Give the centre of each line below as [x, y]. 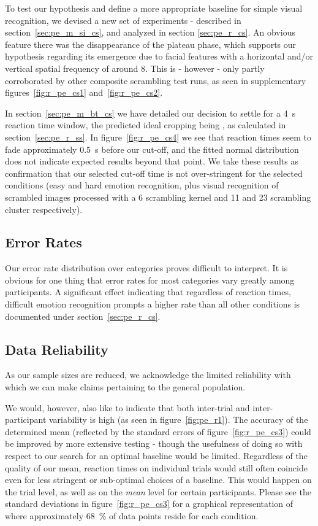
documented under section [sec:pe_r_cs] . [83, 316]
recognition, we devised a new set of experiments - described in [123, 20]
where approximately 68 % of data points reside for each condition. [132, 516]
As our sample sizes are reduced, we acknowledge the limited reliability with [148, 375]
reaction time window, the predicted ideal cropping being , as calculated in [146, 125]
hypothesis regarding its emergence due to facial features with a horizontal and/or [159, 56]
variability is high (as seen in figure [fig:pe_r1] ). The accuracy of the [179, 420]
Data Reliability [57, 349]
